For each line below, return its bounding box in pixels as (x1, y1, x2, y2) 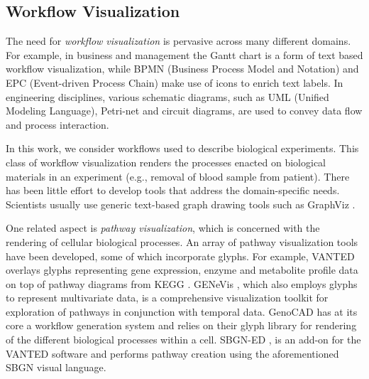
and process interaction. (6, 117, 109, 132)
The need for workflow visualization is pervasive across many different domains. (6, 33, 351, 48)
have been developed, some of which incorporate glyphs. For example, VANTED (6, 248, 355, 263)
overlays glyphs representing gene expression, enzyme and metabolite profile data (6, 262, 358, 277)
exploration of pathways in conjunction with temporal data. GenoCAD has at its (6, 304, 358, 319)
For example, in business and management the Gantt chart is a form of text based (6, 47, 363, 62)
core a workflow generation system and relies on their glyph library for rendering (6, 318, 357, 333)
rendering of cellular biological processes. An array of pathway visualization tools (6, 234, 358, 249)
